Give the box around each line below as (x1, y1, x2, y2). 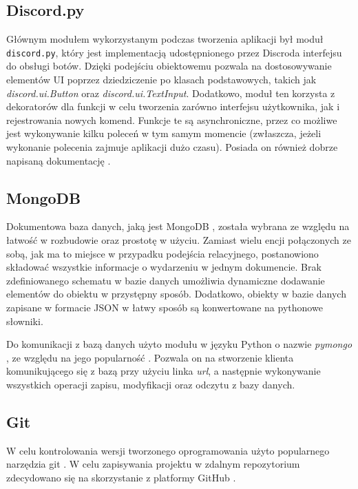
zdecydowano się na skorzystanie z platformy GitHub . (6, 470, 236, 484)
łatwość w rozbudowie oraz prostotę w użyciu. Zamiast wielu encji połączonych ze (6, 233, 351, 247)
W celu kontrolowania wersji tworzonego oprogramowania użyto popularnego (6, 443, 330, 457)
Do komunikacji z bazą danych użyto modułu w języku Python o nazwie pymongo (6, 337, 352, 351)
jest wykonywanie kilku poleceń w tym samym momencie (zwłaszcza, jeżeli (6, 126, 322, 141)
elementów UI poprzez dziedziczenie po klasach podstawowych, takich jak (6, 72, 317, 87)
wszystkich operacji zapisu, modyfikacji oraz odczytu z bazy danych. (6, 377, 295, 391)
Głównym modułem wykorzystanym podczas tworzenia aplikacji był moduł (6, 32, 324, 46)
